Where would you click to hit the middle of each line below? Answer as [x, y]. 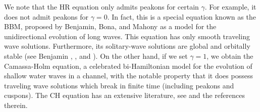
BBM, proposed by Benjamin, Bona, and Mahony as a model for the [110, 26]
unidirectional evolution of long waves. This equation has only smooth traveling [127, 36]
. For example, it [230, 7]
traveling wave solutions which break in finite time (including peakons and [119, 85]
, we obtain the [230, 55]
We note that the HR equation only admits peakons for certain [101, 7]
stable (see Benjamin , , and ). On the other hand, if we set [96, 55]
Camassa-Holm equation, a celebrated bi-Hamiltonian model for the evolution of [128, 66]
